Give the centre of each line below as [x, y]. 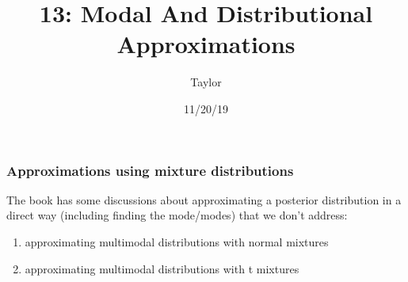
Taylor [206, 82]
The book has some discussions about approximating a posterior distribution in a [204, 199]
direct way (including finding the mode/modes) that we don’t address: [177, 215]
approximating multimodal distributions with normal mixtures [177, 241]
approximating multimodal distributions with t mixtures [162, 268]
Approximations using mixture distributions [150, 170]
